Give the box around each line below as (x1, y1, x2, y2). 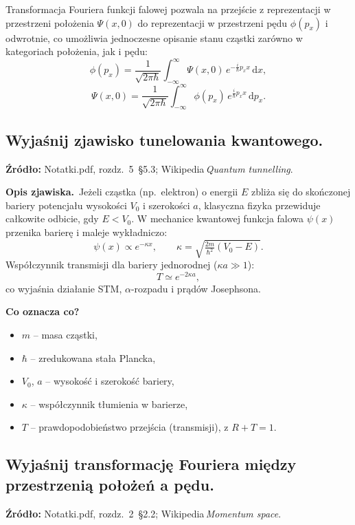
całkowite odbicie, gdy (5, 211, 99, 226)
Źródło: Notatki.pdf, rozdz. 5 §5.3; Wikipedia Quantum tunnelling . (5, 161, 293, 175)
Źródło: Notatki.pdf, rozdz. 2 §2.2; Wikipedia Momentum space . (5, 506, 282, 520)
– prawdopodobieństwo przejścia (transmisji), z (30, 420, 229, 434)
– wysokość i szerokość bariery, (45, 374, 174, 388)
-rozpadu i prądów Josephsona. (130, 281, 261, 295)
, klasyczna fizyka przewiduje (198, 197, 321, 212)
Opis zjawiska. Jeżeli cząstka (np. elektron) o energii (5, 184, 238, 199)
